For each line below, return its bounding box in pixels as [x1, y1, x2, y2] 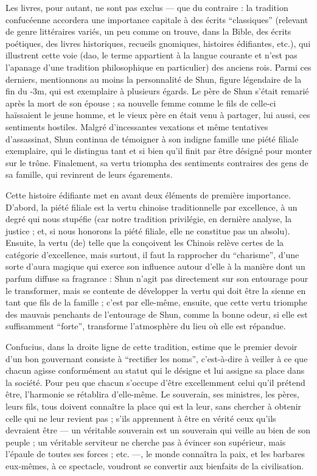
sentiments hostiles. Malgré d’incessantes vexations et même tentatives [5, 120, 268, 133]
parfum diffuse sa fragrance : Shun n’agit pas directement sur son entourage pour [5, 272, 308, 285]
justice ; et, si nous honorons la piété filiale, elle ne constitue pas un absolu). [5, 224, 290, 237]
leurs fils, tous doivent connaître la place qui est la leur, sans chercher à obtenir [5, 400, 302, 412]
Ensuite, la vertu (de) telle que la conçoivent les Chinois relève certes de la [5, 236, 284, 249]
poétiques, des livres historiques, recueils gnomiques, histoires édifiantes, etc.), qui [5, 37, 311, 49]
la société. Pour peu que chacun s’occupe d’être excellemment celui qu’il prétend [5, 376, 305, 388]
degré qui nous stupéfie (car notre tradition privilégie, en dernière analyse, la [5, 212, 292, 225]
